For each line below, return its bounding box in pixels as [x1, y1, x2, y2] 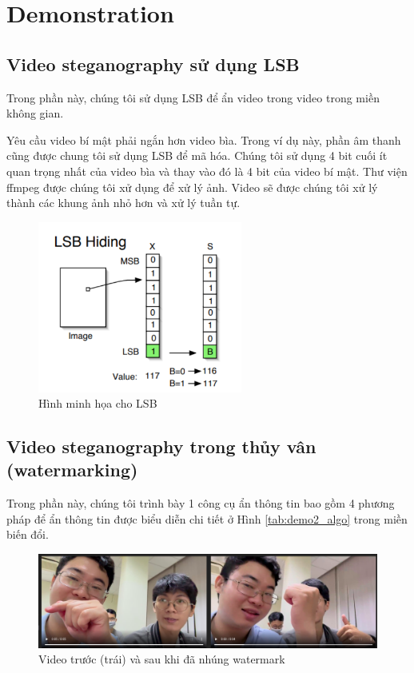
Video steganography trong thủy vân [6, 434, 316, 459]
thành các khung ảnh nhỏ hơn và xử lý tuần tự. [6, 194, 241, 211]
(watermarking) [6, 457, 138, 482]
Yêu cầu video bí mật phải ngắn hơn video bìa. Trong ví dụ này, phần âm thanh [6, 131, 401, 148]
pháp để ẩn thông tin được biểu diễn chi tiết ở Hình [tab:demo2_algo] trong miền [6, 510, 408, 527]
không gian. [6, 105, 64, 121]
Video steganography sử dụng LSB [6, 51, 300, 76]
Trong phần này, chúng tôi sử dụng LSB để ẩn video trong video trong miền [6, 89, 380, 106]
